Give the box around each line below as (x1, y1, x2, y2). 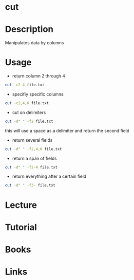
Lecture (5, 199, 38, 210)
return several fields (12, 137, 53, 143)
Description (5, 24, 54, 35)
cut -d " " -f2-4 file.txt (5, 165, 57, 169)
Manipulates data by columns (5, 40, 64, 46)
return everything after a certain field (12, 173, 87, 179)
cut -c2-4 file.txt (5, 82, 45, 88)
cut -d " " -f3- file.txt (5, 183, 56, 188)
